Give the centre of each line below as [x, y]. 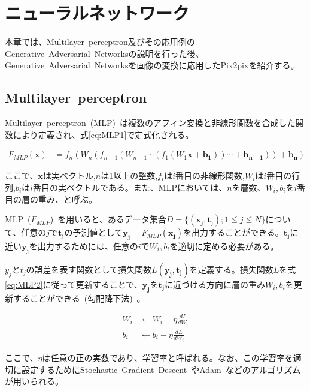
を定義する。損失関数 [231, 269]
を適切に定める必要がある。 [224, 246]
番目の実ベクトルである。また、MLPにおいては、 [130, 187]
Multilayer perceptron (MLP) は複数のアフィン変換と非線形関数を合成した [150, 123]
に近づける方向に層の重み [215, 284]
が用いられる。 [34, 381]
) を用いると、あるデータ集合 [108, 219]
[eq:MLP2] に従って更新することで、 [74, 284]
